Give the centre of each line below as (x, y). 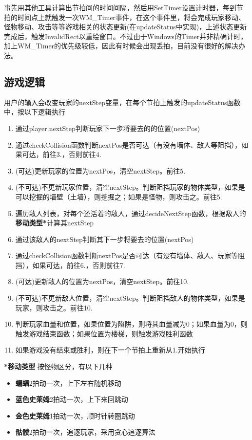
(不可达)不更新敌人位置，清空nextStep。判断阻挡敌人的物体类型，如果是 (130, 298)
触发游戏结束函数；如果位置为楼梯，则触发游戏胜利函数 (104, 333)
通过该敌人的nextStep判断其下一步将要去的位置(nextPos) (105, 239)
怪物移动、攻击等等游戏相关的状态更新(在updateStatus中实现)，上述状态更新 (126, 27)
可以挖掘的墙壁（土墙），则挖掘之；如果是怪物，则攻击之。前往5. (119, 196)
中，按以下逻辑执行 (35, 112)
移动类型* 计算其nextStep (54, 223)
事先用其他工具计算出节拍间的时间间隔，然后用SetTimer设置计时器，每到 (120, 7)
